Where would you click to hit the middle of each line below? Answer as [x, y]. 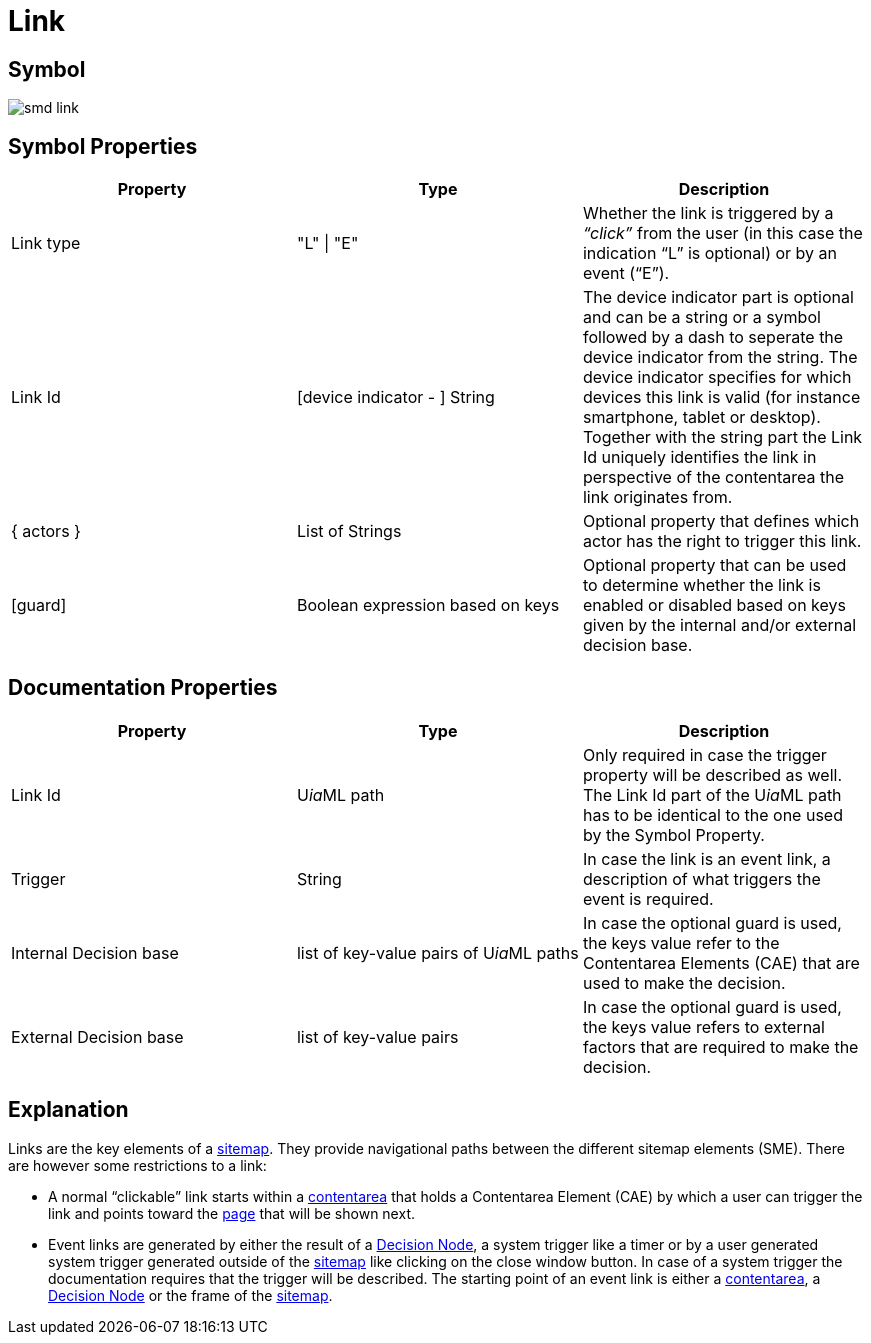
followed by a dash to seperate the [713, 337]
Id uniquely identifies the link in [699, 457]
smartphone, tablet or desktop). [701, 417]
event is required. [648, 898]
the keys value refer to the [681, 942]
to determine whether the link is [701, 585]
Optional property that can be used [714, 565]
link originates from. [657, 497]
